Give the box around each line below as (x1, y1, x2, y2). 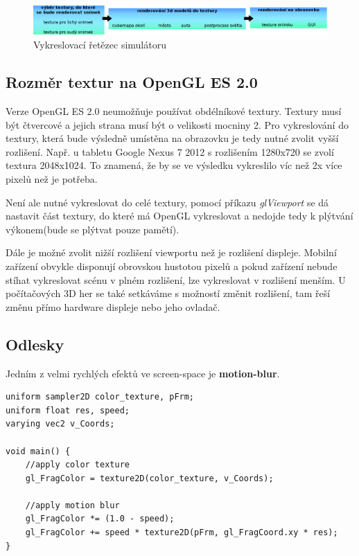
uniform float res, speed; (6, 405, 130, 415)
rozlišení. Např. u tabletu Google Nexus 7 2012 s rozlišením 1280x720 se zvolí (6, 144, 334, 159)
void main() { (6, 446, 71, 456)
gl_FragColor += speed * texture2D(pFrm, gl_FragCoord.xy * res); (25, 528, 338, 538)
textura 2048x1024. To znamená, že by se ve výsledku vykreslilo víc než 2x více (6, 158, 342, 172)
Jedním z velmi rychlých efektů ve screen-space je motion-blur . (6, 366, 280, 380)
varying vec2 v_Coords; (6, 419, 115, 429)
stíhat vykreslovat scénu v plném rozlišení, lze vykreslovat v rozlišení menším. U (6, 272, 346, 287)
